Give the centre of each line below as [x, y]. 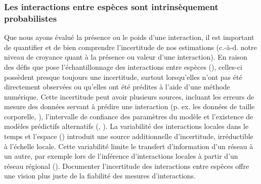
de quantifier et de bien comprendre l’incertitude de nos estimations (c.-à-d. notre [130, 47]
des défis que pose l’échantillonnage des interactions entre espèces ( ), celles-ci [123, 66]
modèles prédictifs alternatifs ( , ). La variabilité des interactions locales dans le [126, 126]
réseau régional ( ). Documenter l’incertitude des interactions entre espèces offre [127, 166]
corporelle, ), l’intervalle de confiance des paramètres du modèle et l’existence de [129, 116]
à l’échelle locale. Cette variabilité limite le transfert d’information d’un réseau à [129, 146]
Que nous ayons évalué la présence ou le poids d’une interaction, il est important [129, 37]
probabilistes [31, 18]
